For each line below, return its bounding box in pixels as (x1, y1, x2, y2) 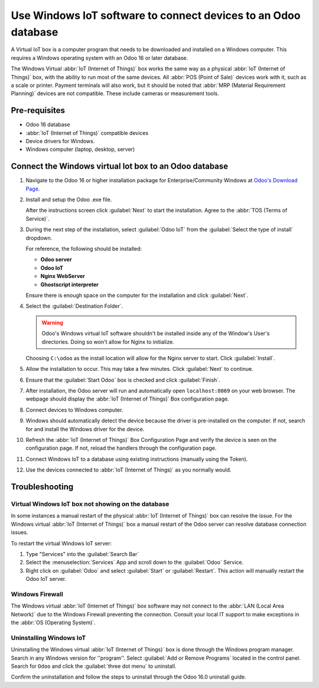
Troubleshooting (11, 482, 74, 492)
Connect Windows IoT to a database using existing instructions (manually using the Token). (25, 456, 248, 463)
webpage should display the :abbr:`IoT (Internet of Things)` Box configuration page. (25, 395, 230, 402)
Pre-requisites (11, 105, 65, 115)
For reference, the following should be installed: (25, 246, 142, 253)
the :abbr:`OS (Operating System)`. (11, 619, 96, 626)
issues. (11, 529, 29, 536)
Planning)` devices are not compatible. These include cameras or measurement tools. (11, 90, 220, 97)
